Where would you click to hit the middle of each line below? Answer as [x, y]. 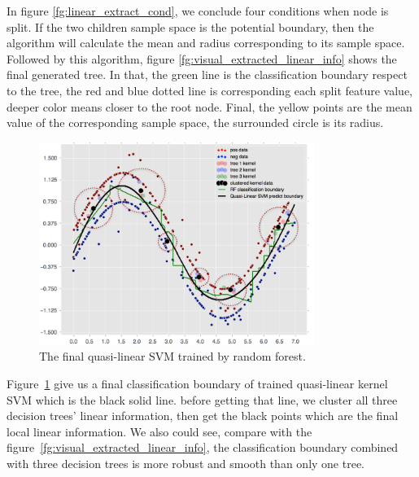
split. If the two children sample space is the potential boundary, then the [190, 26]
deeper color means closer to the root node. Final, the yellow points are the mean [209, 106]
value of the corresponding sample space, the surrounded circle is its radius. [195, 123]
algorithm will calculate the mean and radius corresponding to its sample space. [206, 43]
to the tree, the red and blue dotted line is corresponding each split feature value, [209, 90]
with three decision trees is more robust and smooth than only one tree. [186, 463]
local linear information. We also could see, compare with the [159, 431]
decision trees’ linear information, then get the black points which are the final [203, 416]
